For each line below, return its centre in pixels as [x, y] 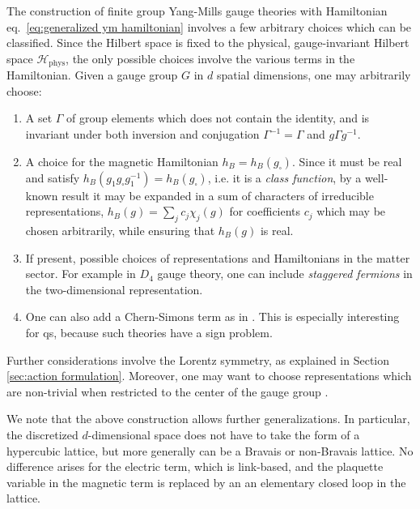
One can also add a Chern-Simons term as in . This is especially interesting [212, 317]
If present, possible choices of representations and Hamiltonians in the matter [218, 257]
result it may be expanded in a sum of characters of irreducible [218, 195]
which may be [351, 211]
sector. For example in [81, 274]
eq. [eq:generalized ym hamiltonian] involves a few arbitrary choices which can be [209, 26]
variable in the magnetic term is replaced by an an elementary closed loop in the [206, 482]
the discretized [42, 434]
